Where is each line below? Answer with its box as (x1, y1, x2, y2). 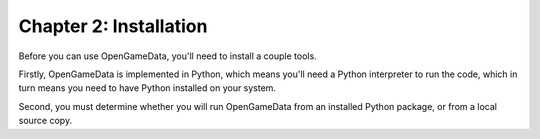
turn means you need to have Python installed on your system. (18, 82, 277, 94)
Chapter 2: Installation (18, 15, 208, 37)
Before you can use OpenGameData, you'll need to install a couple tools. (18, 50, 317, 62)
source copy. (18, 115, 73, 127)
